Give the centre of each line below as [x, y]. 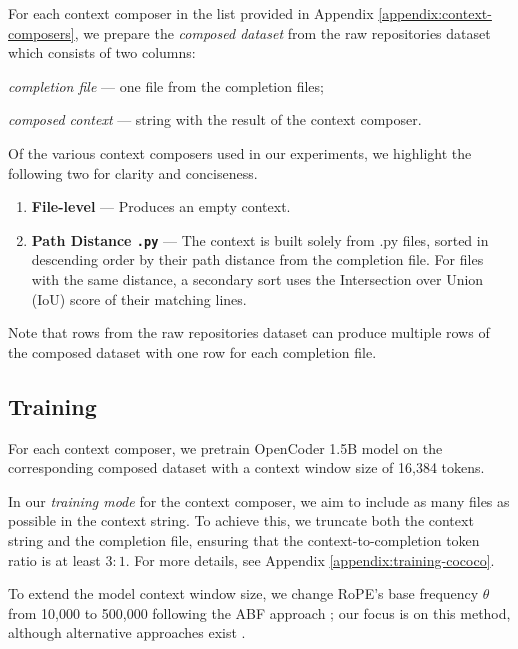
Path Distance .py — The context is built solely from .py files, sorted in [260, 239]
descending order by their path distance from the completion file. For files [257, 259]
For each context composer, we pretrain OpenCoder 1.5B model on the [225, 447]
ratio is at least [54, 559]
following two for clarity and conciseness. [133, 172]
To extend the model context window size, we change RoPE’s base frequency [243, 593]
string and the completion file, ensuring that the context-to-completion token [244, 539]
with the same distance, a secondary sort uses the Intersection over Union [257, 279]
